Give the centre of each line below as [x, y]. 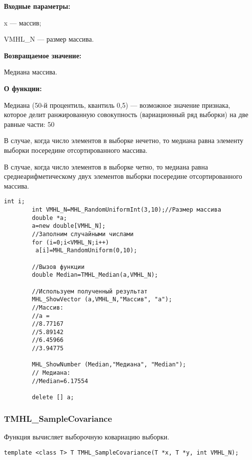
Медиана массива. [31, 72]
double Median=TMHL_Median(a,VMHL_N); [95, 275]
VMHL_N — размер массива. [49, 39]
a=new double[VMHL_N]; [69, 226]
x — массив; [23, 22]
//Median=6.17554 [60, 381]
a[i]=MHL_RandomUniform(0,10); [86, 251]
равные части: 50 [29, 124]
